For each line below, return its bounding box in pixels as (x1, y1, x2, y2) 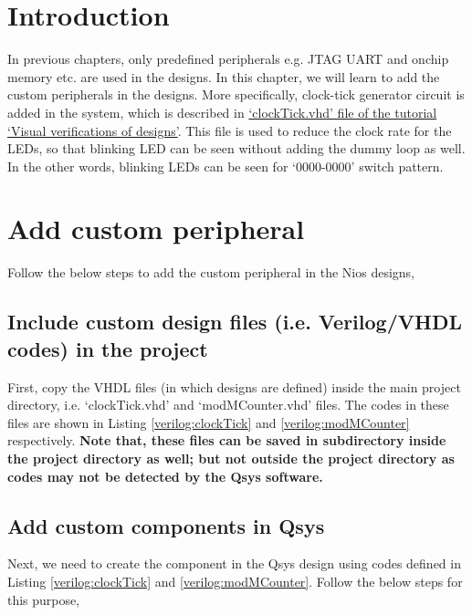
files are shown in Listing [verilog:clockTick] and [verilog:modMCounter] (7, 412, 410, 432)
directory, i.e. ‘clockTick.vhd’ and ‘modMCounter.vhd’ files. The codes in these (7, 395, 449, 414)
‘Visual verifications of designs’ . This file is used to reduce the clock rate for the (7, 120, 452, 140)
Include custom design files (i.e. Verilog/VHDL (7, 307, 462, 336)
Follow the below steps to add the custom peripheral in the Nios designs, (7, 263, 414, 282)
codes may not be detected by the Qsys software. (7, 466, 323, 485)
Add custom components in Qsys (7, 511, 325, 539)
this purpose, (7, 589, 80, 609)
